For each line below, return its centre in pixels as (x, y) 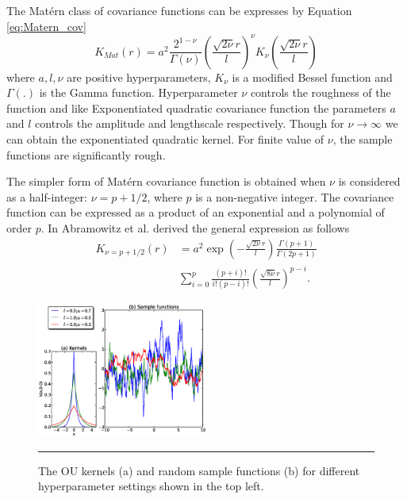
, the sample (363, 139)
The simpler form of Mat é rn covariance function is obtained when (166, 181)
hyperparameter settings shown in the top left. (151, 486)
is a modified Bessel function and (312, 77)
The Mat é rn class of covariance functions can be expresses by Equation (179, 10)
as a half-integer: (47, 196)
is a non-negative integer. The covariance (295, 196)
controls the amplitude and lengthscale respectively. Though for (190, 123)
